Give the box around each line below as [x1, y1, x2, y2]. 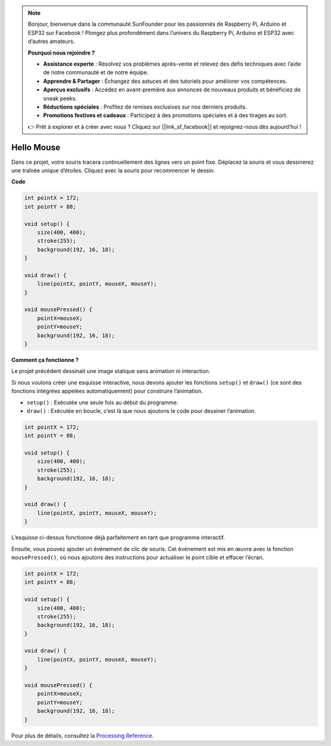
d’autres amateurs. [28, 37, 75, 45]
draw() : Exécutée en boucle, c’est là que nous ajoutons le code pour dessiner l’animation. [26, 407, 256, 414]
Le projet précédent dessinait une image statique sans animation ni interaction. [11, 367, 211, 375]
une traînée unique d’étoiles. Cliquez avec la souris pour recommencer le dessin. [11, 166, 216, 174]
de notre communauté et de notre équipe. [43, 69, 149, 76]
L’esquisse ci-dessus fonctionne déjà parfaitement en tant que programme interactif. [11, 534, 225, 541]
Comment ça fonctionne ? [11, 356, 79, 363]
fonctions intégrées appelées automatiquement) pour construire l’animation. [11, 387, 204, 395]
